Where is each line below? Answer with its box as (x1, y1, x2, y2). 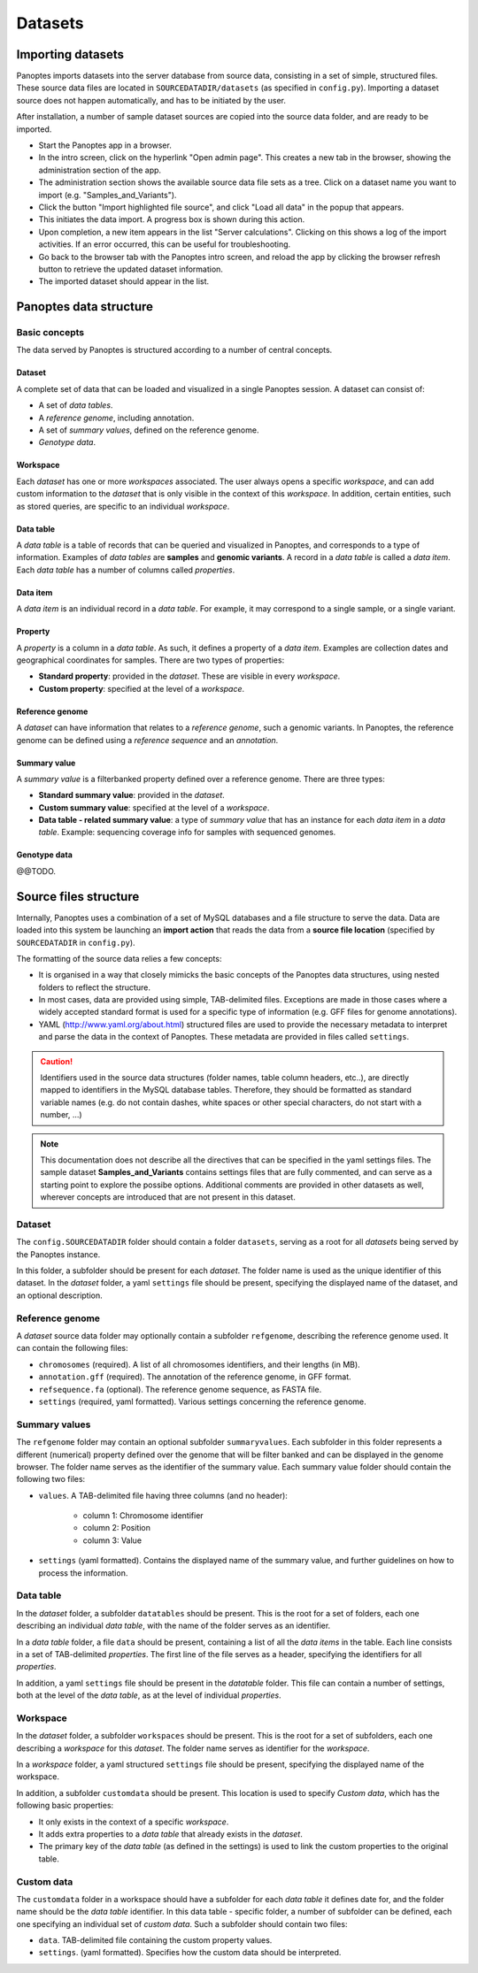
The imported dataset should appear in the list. (38, 276, 210, 287)
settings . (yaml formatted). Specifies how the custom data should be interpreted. (38, 1947, 342, 1958)
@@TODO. (16, 865, 57, 876)
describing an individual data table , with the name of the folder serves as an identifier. (16, 1620, 331, 1631)
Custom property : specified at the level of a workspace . (38, 683, 245, 694)
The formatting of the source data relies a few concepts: (16, 953, 222, 963)
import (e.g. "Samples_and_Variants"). (38, 189, 177, 200)
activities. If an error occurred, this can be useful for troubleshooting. (38, 239, 291, 250)
